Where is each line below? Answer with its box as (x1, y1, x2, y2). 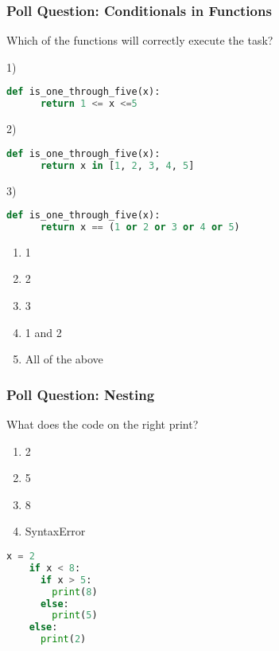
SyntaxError (25, 523, 86, 539)
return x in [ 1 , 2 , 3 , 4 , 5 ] (40, 159, 195, 171)
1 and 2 (25, 324, 62, 340)
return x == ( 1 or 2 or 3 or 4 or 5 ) (40, 221, 240, 233)
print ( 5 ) (52, 610, 98, 622)
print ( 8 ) (52, 586, 98, 598)
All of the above (25, 351, 103, 367)
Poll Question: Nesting (6, 384, 155, 404)
